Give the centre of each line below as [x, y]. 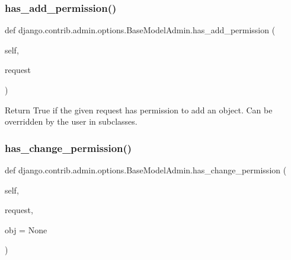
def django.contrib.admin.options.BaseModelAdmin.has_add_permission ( [140, 30]
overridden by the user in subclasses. [71, 121]
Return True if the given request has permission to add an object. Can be [139, 110]
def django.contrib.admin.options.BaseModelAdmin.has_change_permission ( [146, 170]
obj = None [26, 229]
